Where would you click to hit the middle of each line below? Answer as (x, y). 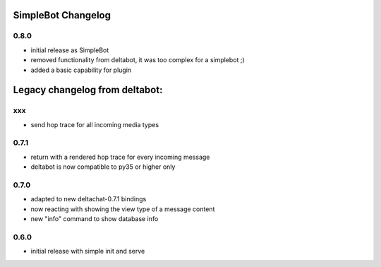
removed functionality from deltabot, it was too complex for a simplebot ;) (138, 60)
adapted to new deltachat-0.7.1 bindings (89, 199)
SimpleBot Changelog (62, 15)
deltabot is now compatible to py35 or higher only (103, 167)
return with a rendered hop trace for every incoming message (120, 157)
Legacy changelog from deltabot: (88, 90)
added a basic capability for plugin (81, 70)
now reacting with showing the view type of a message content (123, 209)
